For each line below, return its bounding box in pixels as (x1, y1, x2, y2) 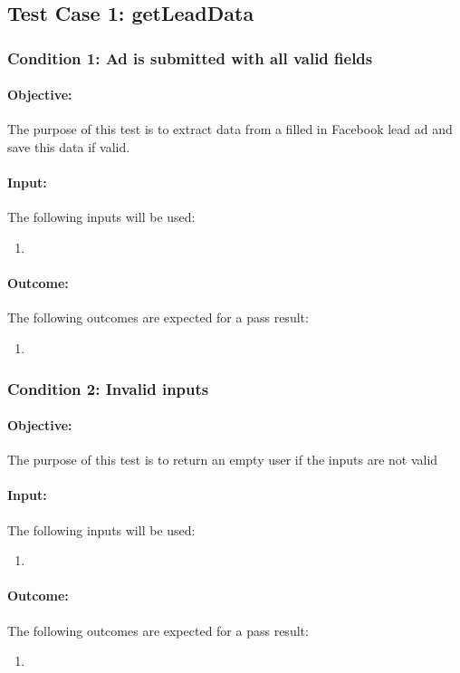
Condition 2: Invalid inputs (7, 377, 209, 399)
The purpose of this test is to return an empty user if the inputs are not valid (7, 450, 438, 469)
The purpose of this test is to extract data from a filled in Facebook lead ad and (7, 120, 453, 139)
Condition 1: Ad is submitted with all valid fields (7, 46, 373, 69)
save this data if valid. (7, 138, 130, 157)
